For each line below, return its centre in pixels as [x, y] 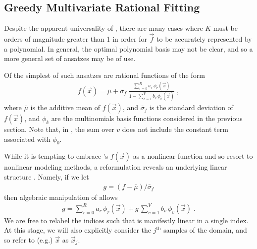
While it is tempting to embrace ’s [56, 156]
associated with [27, 139]
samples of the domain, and [205, 230]
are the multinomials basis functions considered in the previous [147, 118]
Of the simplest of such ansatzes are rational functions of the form [104, 75]
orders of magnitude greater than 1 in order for [76, 39]
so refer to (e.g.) [28, 239]
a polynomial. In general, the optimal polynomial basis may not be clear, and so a [128, 48]
